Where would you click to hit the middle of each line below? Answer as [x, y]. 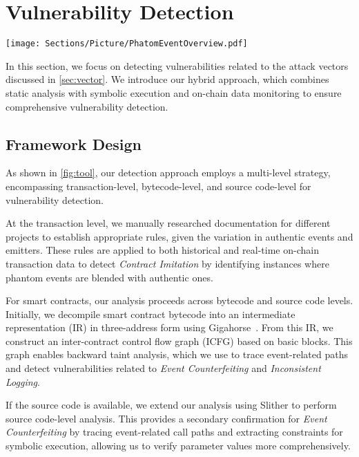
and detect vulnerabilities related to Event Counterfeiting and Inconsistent [163, 368]
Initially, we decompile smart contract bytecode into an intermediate [151, 314]
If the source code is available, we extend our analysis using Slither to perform [171, 405]
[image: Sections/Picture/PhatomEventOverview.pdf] [127, 44]
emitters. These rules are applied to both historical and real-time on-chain [162, 250]
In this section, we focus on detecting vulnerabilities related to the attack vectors [177, 65]
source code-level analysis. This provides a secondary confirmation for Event [166, 418]
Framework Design [74, 143]
